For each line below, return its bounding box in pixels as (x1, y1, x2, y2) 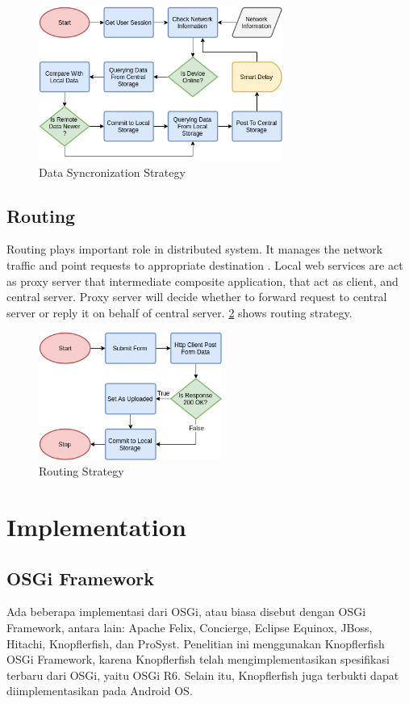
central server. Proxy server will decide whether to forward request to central (6, 288, 387, 305)
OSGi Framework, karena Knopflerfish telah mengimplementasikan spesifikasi (6, 651, 390, 668)
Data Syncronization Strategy (39, 163, 186, 180)
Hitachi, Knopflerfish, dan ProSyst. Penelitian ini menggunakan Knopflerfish (6, 635, 385, 652)
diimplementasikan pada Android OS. (6, 682, 193, 699)
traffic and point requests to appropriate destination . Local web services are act (6, 256, 403, 273)
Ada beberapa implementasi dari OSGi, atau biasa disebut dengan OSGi (6, 603, 366, 620)
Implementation (6, 509, 186, 543)
